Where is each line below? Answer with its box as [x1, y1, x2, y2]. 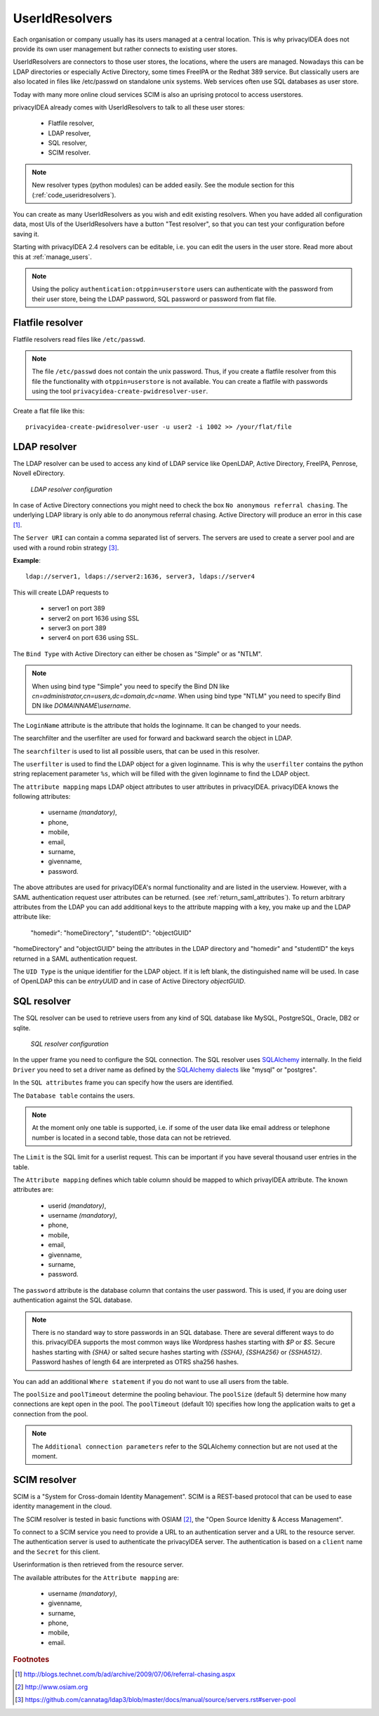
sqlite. [13, 1023, 31, 1032]
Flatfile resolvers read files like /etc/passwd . [13, 335, 145, 343]
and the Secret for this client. [13, 1548, 100, 1556]
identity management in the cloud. [13, 1502, 112, 1510]
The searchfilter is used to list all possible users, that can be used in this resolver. [13, 747, 260, 755]
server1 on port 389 [48, 604, 105, 613]
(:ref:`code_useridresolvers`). [32, 190, 117, 199]
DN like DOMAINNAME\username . [32, 702, 131, 710]
